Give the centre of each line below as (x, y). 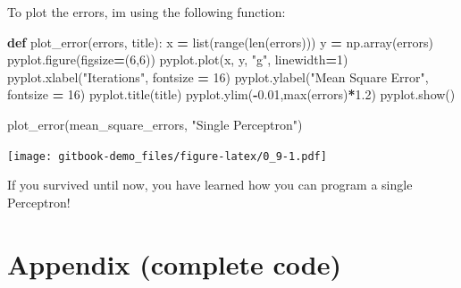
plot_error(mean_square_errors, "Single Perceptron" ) (155, 124)
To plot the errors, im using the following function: (147, 12)
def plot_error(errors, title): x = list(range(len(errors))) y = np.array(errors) (220, 42)
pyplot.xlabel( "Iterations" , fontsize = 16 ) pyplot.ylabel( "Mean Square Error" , (218, 76)
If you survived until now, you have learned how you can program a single (210, 185)
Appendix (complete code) (174, 263)
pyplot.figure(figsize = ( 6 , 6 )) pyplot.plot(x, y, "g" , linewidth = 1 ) (178, 59)
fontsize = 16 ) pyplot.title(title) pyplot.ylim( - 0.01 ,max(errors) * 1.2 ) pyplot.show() (231, 94)
